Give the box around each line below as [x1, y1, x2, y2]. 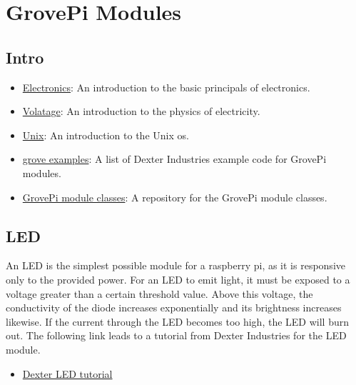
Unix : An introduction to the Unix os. [22, 127, 189, 142]
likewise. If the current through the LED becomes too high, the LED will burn [6, 314, 349, 329]
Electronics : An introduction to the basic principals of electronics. [22, 79, 310, 94]
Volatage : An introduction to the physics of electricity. [22, 104, 260, 119]
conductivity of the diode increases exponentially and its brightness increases [6, 300, 342, 315]
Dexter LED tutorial [22, 366, 113, 381]
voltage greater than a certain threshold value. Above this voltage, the [6, 286, 313, 301]
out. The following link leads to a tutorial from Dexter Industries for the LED [6, 328, 347, 343]
